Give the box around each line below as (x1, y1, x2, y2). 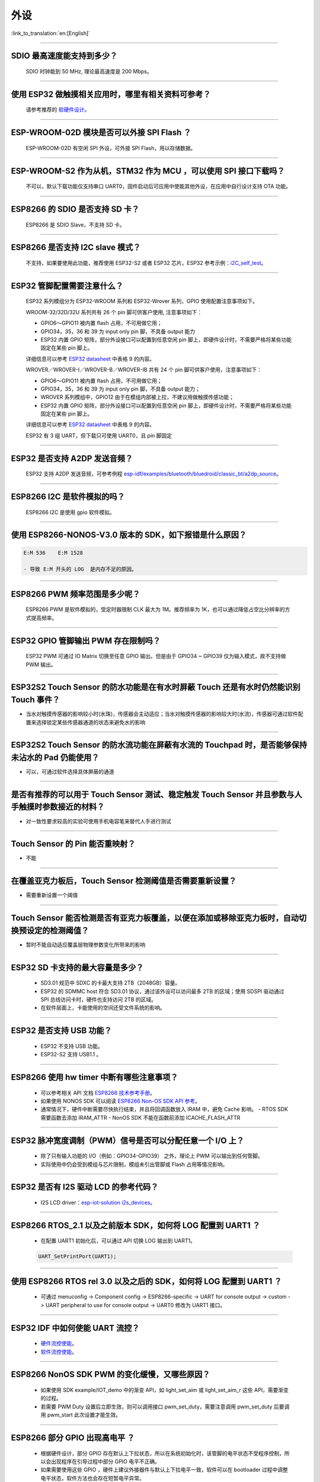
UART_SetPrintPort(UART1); (38, 1253, 117, 1260)
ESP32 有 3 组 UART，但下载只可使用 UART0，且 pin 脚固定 (25, 432, 172, 439)
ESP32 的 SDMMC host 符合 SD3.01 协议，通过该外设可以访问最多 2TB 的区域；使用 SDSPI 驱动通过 (40, 988, 284, 995)
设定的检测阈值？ (26, 925, 89, 935)
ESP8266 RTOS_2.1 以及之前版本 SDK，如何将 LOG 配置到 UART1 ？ (11, 1220, 261, 1230)
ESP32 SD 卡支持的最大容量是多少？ (11, 962, 144, 972)
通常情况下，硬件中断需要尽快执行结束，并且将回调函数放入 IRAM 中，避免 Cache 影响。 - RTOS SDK (40, 1106, 289, 1113)
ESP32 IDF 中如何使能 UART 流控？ (11, 1323, 140, 1333)
